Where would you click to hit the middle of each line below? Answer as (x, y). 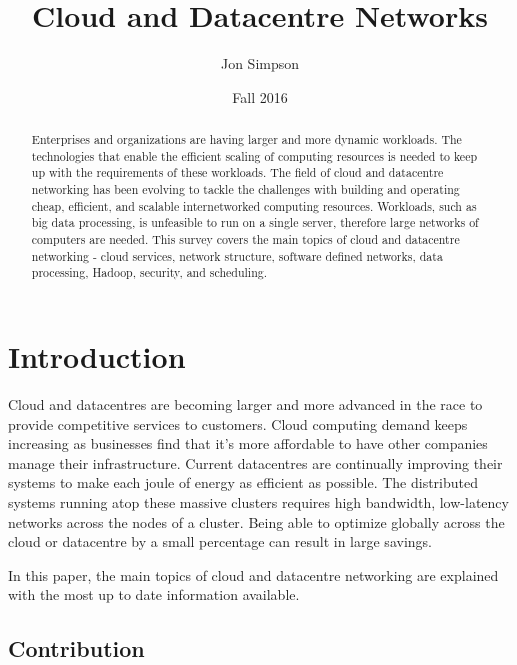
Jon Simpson (260, 63)
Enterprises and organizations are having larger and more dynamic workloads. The (246, 139)
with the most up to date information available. (154, 594)
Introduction (97, 356)
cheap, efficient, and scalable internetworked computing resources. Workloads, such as (254, 205)
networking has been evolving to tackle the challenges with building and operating (245, 189)
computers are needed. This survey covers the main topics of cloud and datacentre (245, 239)
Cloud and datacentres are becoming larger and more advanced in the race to (245, 403)
